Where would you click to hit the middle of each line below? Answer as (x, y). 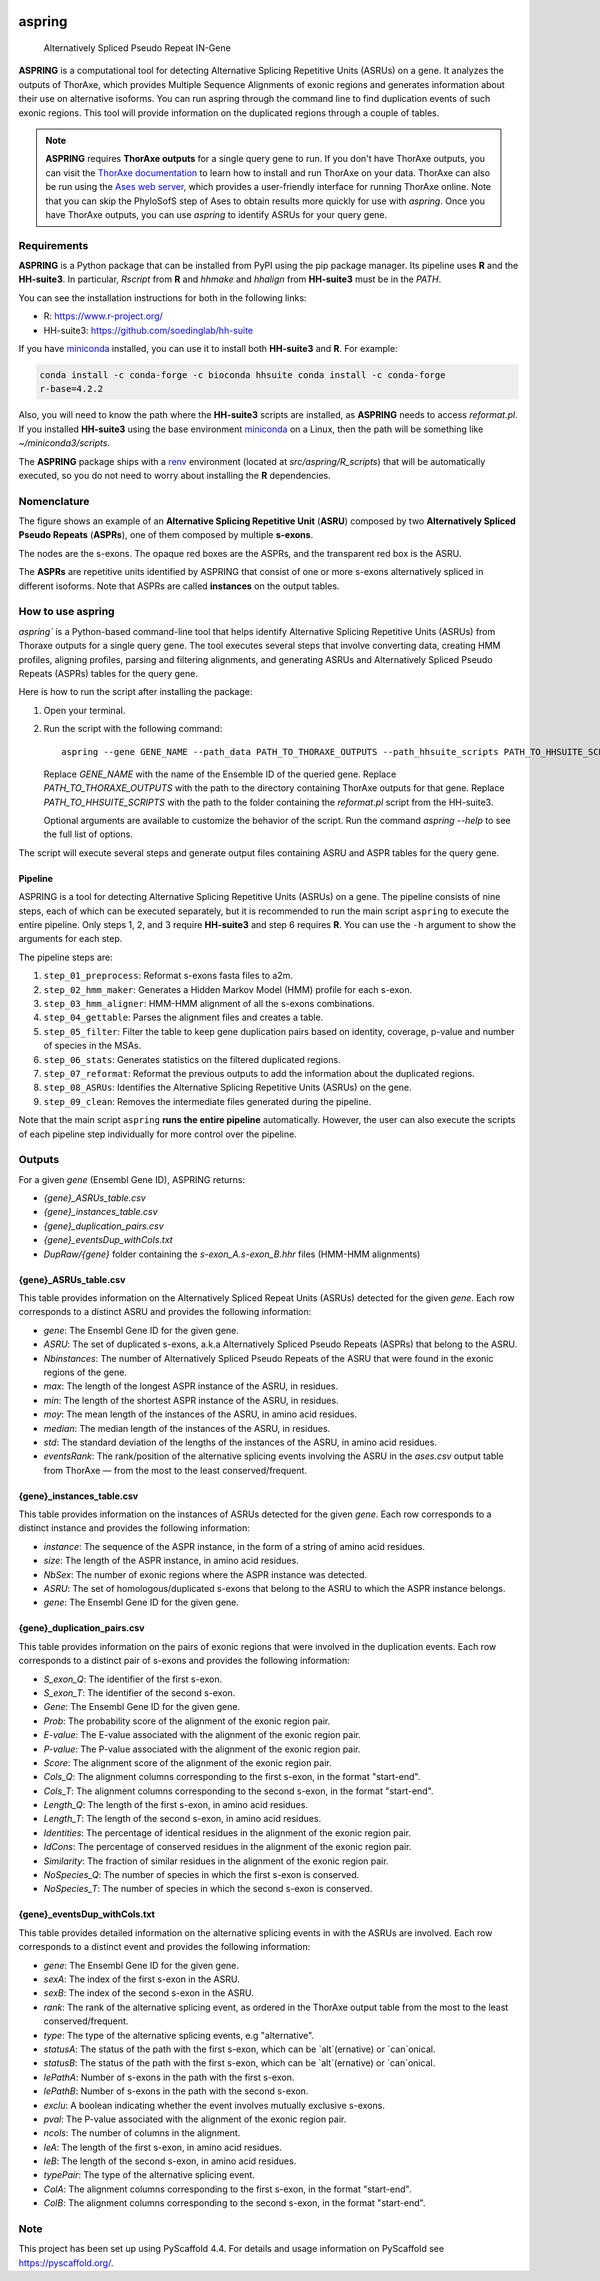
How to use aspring (66, 612)
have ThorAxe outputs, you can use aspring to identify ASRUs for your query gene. (216, 214)
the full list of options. (88, 834)
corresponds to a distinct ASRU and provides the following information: (165, 1312)
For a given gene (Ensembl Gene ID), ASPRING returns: (131, 1179)
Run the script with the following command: (133, 729)
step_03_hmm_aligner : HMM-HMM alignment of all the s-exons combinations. (209, 1003)
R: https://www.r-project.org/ (103, 316)
